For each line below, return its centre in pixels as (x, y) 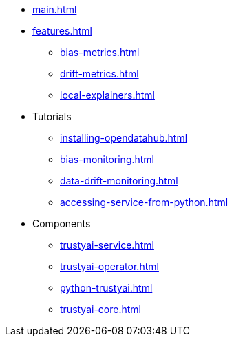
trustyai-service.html (107, 245)
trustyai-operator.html (109, 266)
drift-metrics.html (99, 74)
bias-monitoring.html (107, 159)
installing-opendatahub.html (124, 138)
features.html (62, 31)
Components (62, 224)
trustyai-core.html (101, 309)
